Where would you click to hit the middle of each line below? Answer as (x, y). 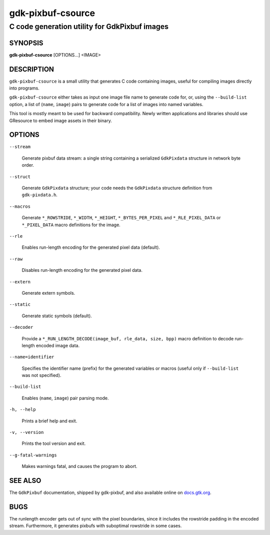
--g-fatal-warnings (33, 455)
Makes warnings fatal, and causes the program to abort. (79, 466)
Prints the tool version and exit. (54, 443)
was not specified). (41, 375)
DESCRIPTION (32, 69)
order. (28, 165)
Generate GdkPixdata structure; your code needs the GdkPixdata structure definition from (117, 188)
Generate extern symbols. (48, 293)
